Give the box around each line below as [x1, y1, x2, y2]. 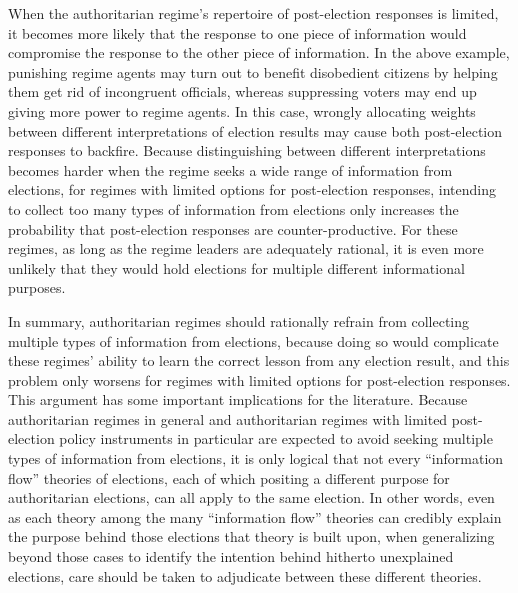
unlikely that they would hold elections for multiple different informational [8, 257, 465, 278]
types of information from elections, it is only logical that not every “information [8, 448, 504, 469]
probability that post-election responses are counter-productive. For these [8, 218, 458, 239]
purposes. [8, 277, 66, 298]
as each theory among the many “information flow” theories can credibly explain [8, 506, 502, 527]
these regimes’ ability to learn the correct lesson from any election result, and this [8, 350, 510, 371]
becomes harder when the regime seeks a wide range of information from [8, 159, 453, 180]
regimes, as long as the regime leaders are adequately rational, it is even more [8, 238, 484, 259]
